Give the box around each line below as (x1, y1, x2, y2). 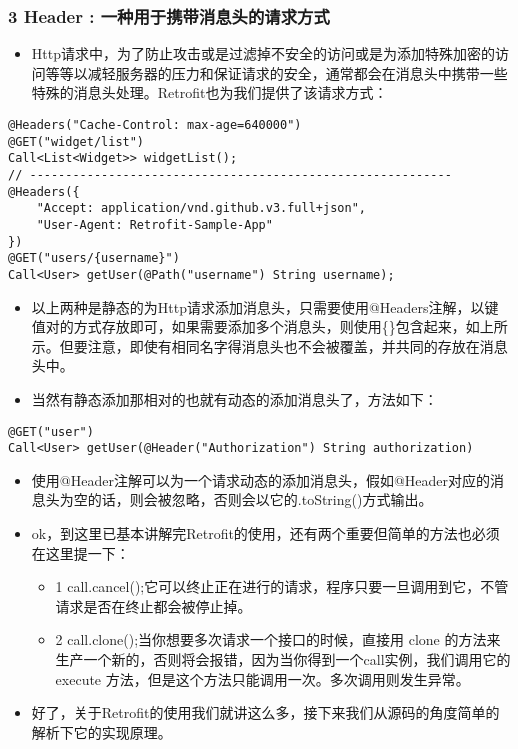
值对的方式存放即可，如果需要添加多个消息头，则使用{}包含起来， (31, 316, 466, 337)
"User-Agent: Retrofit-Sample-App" (36, 217, 273, 232)
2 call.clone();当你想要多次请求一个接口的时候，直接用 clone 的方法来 (55, 629, 501, 650)
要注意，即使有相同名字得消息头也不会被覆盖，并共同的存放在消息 (73, 335, 508, 356)
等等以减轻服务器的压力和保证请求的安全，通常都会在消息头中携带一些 (45, 62, 508, 83)
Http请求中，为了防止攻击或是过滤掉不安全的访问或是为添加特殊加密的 (31, 43, 495, 64)
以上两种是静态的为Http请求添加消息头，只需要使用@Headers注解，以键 (31, 296, 499, 317)
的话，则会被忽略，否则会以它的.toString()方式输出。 (87, 489, 433, 510)
